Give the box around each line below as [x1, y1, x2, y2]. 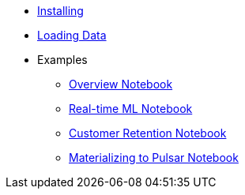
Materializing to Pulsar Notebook [69, 151, 239, 164]
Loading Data [37, 28, 107, 42]
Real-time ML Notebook [69, 102, 193, 115]
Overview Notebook [69, 77, 173, 91]
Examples [37, 53, 88, 66]
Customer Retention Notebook [69, 126, 227, 140]
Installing [37, 4, 84, 17]
